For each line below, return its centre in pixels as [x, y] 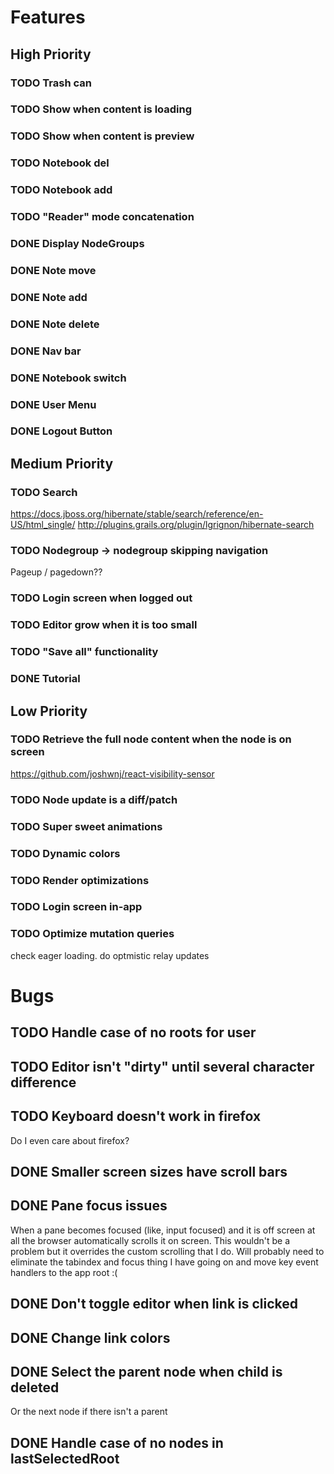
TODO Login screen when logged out [101, 598]
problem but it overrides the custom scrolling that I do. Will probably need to [167, 1251]
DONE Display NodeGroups [77, 244]
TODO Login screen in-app [76, 907]
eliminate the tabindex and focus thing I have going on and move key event [164, 1262]
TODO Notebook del [60, 163]
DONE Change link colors [90, 1337]
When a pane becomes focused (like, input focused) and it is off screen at [163, 1230]
